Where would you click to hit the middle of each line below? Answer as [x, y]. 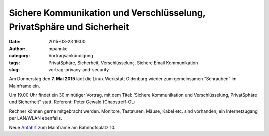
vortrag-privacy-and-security [79, 69]
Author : [17, 49]
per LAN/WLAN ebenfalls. [36, 118]
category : [20, 56]
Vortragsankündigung [71, 56]
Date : [15, 42]
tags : [15, 63]
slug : [14, 69]
